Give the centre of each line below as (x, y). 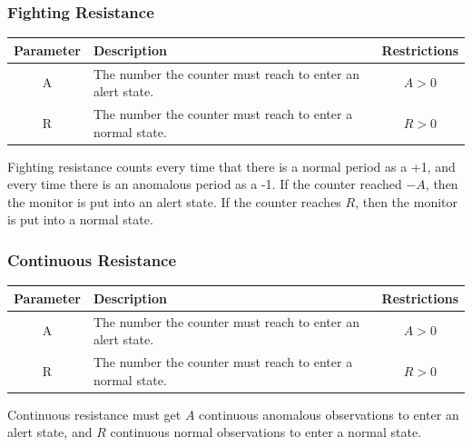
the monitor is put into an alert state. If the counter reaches (174, 201)
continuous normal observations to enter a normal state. (266, 432)
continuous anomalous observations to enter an (329, 414)
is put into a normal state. (80, 219)
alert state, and (50, 432)
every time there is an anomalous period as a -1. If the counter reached (205, 184)
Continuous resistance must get (94, 414)
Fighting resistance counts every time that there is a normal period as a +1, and (231, 166)
